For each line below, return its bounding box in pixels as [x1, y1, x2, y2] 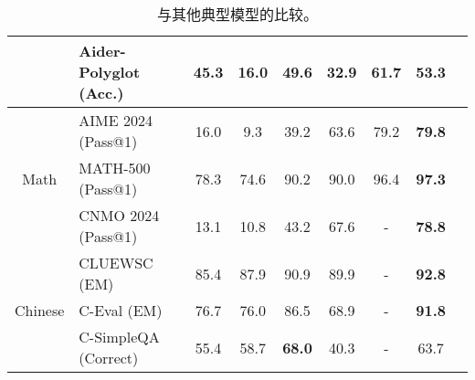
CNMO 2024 [79, 205, 160, 226]
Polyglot [79, 61, 141, 82]
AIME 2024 [79, 110, 153, 131]
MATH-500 [79, 157, 151, 178]
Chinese [15, 300, 65, 321]
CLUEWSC [79, 252, 153, 273]
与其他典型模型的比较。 [156, 4, 318, 25]
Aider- [79, 40, 126, 61]
